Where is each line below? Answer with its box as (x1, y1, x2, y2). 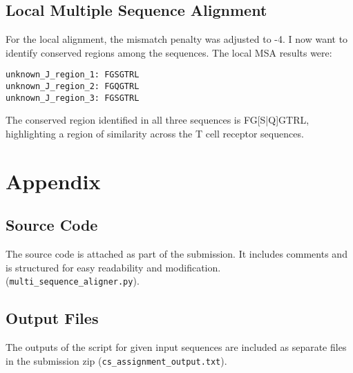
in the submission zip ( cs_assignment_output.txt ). (6, 353, 227, 367)
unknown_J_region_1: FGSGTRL (6, 70, 140, 80)
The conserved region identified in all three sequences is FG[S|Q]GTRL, (6, 113, 309, 127)
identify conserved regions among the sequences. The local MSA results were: (6, 45, 332, 59)
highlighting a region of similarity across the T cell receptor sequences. (6, 126, 304, 140)
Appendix (6, 166, 101, 195)
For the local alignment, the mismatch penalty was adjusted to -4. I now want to (6, 32, 348, 46)
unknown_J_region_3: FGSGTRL (6, 93, 140, 103)
